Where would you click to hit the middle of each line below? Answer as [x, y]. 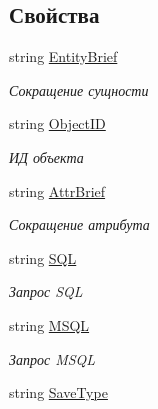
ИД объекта [46, 156]
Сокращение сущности [79, 89]
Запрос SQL [46, 291]
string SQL [43, 257]
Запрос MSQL [52, 358]
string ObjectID [57, 123]
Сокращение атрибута [79, 224]
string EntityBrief [63, 56]
